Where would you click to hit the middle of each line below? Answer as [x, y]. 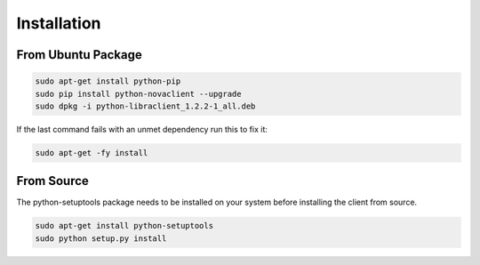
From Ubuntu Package [79, 55]
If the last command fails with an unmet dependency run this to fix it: [142, 129]
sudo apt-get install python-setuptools [124, 226]
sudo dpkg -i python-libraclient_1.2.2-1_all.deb [145, 106]
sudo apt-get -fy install [92, 153]
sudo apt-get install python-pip [108, 81]
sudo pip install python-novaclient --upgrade [138, 94]
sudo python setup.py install [101, 238]
